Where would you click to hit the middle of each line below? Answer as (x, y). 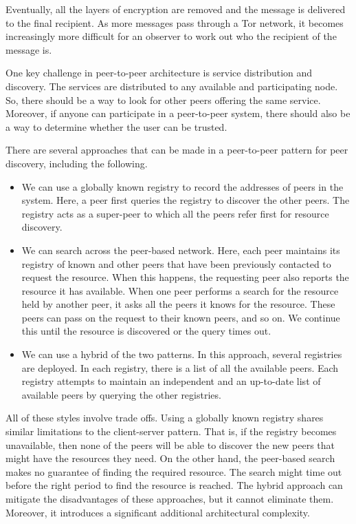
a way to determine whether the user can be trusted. (116, 126)
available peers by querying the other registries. (121, 394)
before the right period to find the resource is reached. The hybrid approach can (174, 485)
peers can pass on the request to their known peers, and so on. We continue (181, 317)
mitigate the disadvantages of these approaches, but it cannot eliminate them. (170, 499)
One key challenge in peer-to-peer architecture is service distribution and (159, 73)
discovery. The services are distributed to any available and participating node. (172, 86)
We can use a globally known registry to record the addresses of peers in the (182, 186)
